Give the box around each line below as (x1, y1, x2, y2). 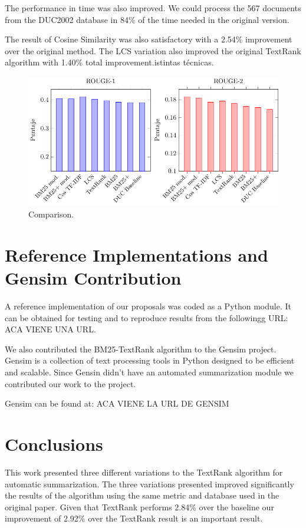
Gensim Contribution (5, 266, 182, 290)
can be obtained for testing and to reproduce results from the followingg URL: (5, 311, 288, 324)
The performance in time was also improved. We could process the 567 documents (5, 2, 301, 14)
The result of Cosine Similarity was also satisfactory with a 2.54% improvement (5, 33, 292, 45)
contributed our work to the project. (5, 377, 136, 390)
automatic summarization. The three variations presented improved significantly (5, 477, 294, 490)
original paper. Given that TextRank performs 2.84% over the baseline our (5, 500, 274, 513)
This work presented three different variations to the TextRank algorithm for (5, 466, 283, 478)
